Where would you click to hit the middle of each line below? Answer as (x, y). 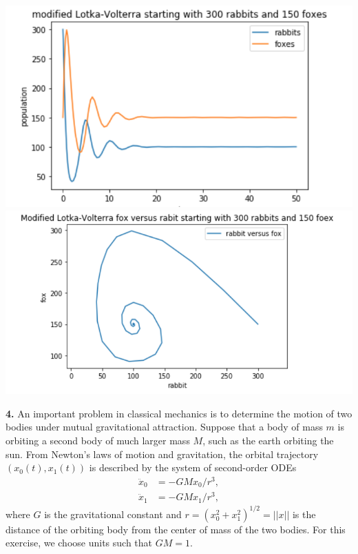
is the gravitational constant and (113, 514)
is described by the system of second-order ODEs (193, 467)
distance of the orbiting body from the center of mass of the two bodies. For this (176, 529)
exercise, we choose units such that (79, 543)
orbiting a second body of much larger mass (98, 441)
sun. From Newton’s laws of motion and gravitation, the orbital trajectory (162, 454)
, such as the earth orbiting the (268, 441)
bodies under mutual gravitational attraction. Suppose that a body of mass (164, 427)
